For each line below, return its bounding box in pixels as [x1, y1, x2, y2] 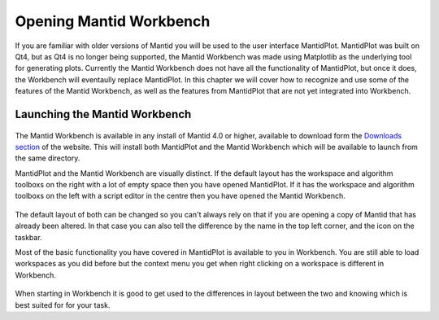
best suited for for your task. [15, 300, 111, 309]
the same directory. [15, 153, 80, 163]
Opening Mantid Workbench [15, 12, 211, 30]
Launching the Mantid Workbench [15, 107, 192, 121]
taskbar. [15, 232, 42, 242]
